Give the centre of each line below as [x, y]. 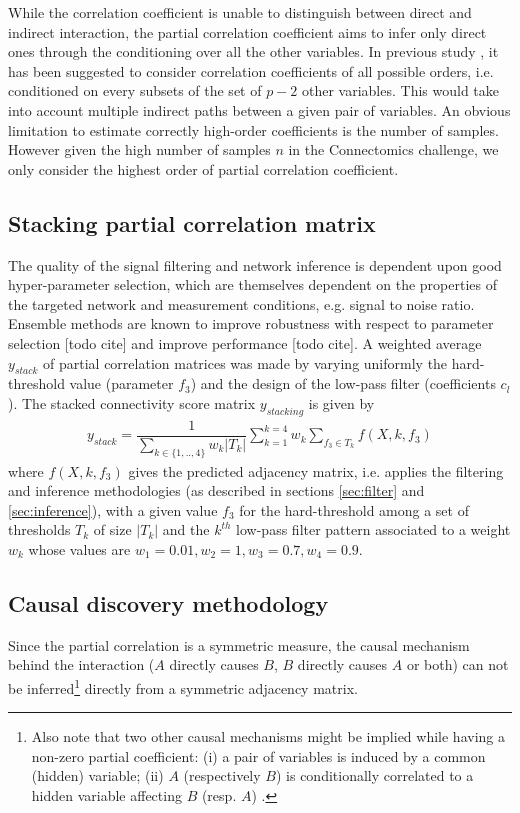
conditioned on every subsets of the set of [135, 90]
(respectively [222, 775]
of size [112, 529]
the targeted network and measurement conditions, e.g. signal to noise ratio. [241, 303]
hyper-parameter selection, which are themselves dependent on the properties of [252, 284]
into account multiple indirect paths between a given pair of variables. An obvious [259, 109]
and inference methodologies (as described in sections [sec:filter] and [216, 490]
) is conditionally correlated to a [374, 775]
